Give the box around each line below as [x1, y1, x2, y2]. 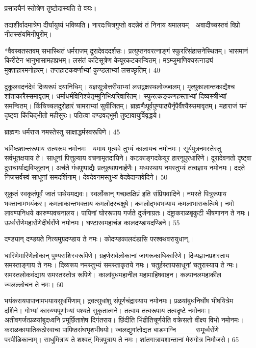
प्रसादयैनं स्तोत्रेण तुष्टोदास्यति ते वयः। [4, 3, 97, 13]
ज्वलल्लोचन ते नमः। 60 [4, 279, 64, 289]
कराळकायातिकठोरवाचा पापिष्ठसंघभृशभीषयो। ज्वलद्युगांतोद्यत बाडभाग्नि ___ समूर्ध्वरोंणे [4, 324, 219, 335]
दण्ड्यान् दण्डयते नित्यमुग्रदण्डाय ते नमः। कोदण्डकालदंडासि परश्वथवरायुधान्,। [4, 234, 195, 244]
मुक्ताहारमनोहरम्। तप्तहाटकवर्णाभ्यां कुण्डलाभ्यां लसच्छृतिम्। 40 [4, 64, 160, 75]
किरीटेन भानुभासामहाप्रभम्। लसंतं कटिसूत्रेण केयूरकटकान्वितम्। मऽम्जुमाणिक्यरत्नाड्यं [4, 55, 213, 65]
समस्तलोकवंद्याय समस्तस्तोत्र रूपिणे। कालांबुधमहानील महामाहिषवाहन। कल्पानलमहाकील [4, 269, 222, 280]
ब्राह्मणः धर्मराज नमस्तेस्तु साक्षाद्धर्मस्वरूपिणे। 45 [4, 126, 120, 136]
